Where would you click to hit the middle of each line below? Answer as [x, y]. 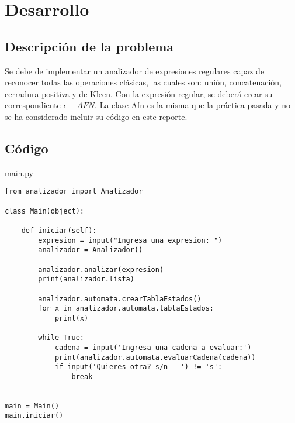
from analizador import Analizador [74, 192]
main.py [19, 172]
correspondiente [33, 105]
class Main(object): [45, 211]
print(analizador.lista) [86, 279]
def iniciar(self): [59, 230]
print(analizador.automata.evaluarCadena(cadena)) [155, 357]
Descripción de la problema [89, 46]
